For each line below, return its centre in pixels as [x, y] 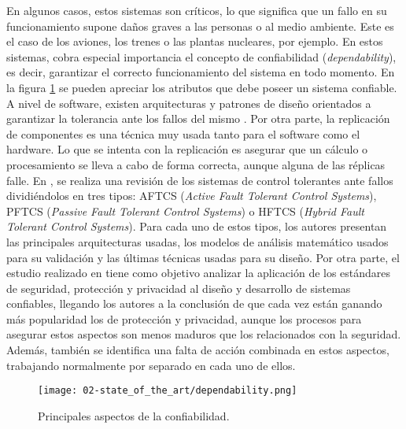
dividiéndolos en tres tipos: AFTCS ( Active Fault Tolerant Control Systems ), [192, 196]
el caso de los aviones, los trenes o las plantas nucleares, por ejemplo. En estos [195, 41]
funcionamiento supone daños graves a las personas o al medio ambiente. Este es [200, 26]
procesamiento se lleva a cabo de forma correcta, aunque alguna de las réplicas [196, 164]
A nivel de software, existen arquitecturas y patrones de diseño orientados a [189, 103]
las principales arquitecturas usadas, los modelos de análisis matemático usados [197, 241]
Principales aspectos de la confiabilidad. [134, 415]
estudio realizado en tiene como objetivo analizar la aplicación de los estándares [199, 273]
